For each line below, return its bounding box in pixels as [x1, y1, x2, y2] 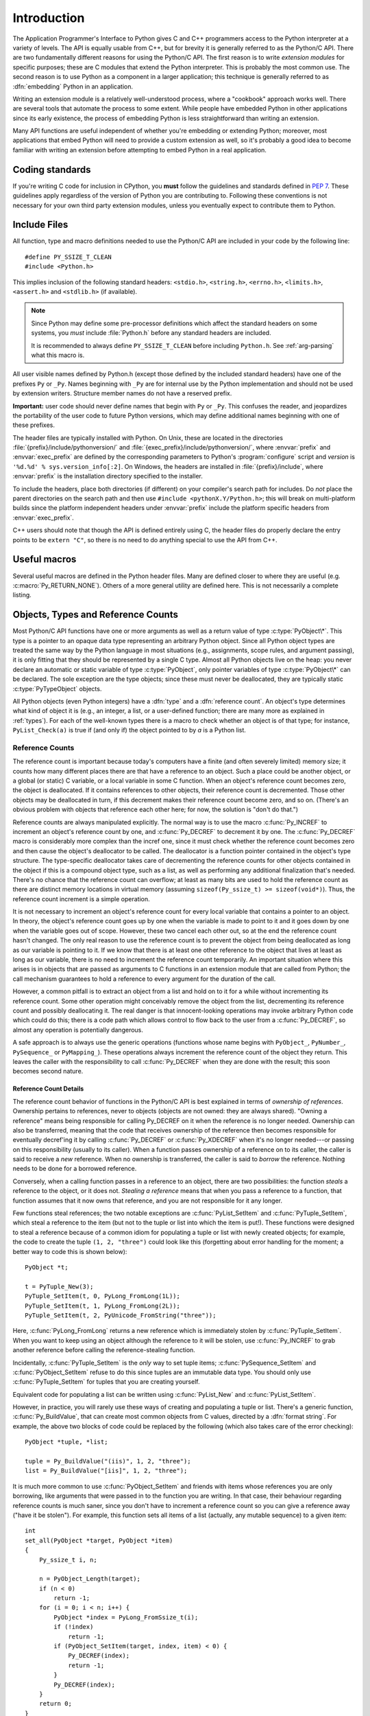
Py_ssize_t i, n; [38, 1555, 97, 1564]
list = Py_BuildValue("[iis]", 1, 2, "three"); [25, 1467, 188, 1475]
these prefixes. [12, 421, 55, 429]
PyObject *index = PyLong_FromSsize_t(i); [53, 1613, 199, 1621]
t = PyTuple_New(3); [25, 1282, 94, 1290]
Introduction [12, 10, 85, 25]
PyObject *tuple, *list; [25, 1438, 108, 1446]
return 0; [38, 1700, 72, 1708]
